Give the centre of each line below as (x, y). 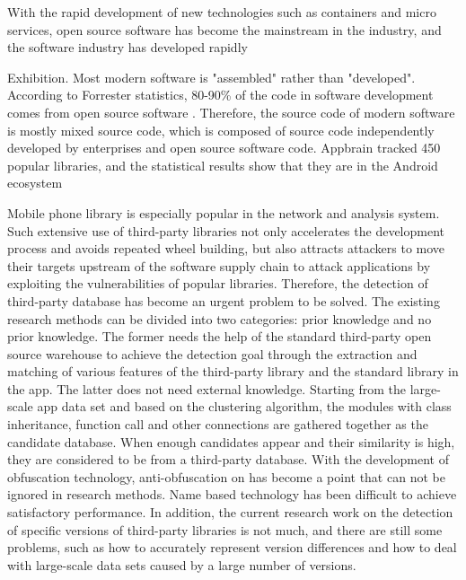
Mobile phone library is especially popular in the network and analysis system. (224, 212)
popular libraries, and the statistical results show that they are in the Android (223, 165)
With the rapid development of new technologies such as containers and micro (222, 12)
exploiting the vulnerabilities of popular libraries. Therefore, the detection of (218, 283)
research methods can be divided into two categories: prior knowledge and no (220, 318)
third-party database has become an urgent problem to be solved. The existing (224, 300)
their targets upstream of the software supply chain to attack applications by (219, 265)
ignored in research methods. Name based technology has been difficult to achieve (232, 494)
